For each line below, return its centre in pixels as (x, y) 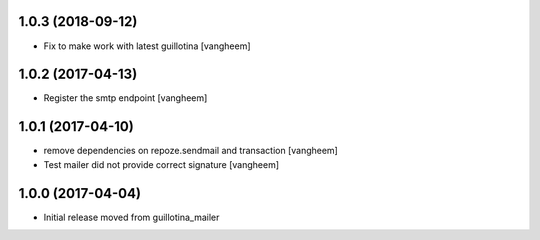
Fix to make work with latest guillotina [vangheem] (147, 46)
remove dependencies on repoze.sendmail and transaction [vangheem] (191, 151)
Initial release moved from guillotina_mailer (131, 217)
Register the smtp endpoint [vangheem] (125, 98)
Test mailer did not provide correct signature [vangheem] (161, 164)
